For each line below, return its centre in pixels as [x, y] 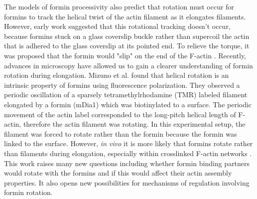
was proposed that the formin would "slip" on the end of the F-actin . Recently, [125, 55]
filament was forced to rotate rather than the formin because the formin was [121, 133]
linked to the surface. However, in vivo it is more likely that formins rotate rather [128, 143]
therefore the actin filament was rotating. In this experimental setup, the [134, 124]
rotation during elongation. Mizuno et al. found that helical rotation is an [117, 75]
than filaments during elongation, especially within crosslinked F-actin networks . [128, 153]
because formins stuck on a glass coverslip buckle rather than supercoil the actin [127, 36]
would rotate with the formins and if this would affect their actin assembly [118, 173]
